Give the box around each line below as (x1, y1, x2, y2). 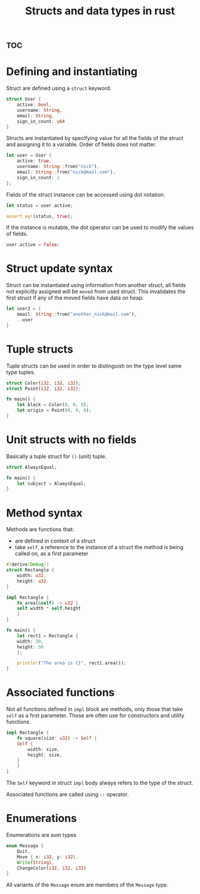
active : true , (17, 158, 52, 164)
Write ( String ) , (17, 859, 55, 865)
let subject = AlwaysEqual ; (17, 481, 86, 487)
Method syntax (6, 506, 83, 519)
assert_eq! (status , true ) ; (6, 213, 73, 219)
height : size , (27, 752, 62, 758)
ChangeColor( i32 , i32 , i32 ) (17, 865, 86, 871)
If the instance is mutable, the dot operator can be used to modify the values (6, 224, 194, 231)
